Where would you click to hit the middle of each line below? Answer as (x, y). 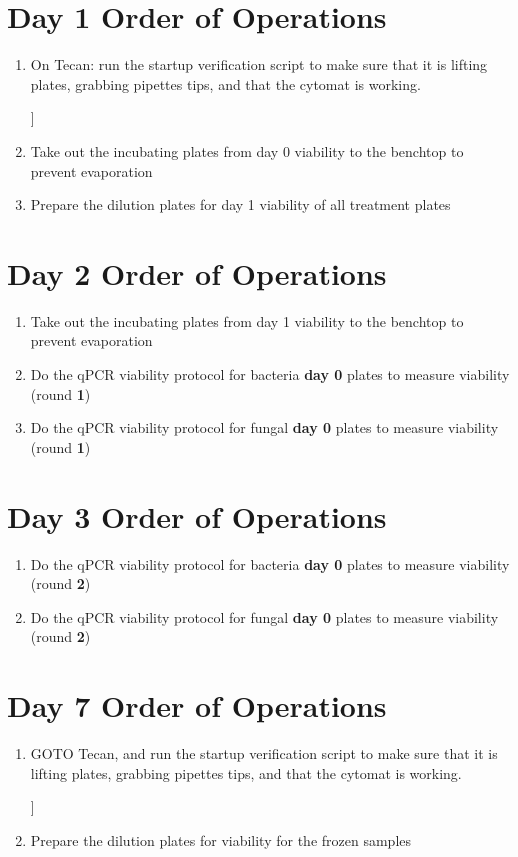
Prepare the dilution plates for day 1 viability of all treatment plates (240, 204)
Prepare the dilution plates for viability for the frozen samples (221, 839)
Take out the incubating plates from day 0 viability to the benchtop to (247, 150)
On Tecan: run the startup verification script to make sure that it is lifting (259, 64)
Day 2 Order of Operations (197, 272)
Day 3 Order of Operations (197, 515)
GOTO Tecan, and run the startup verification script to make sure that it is (264, 753)
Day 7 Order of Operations (197, 705)
